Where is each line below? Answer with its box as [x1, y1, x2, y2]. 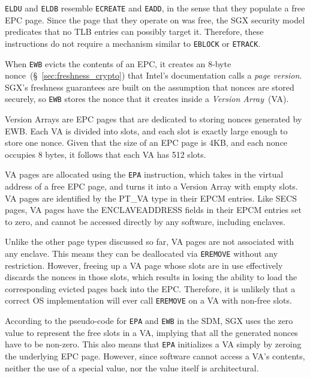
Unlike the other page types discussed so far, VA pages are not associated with [5, 235, 294, 248]
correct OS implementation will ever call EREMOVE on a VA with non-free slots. [5, 294, 292, 307]
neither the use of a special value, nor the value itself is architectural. [5, 361, 259, 374]
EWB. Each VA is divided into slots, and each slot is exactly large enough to [5, 124, 288, 137]
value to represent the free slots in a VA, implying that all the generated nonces [5, 326, 298, 338]
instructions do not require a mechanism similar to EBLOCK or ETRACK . [5, 37, 261, 49]
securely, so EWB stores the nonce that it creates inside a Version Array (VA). [5, 92, 289, 105]
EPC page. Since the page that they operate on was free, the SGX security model [5, 13, 305, 26]
